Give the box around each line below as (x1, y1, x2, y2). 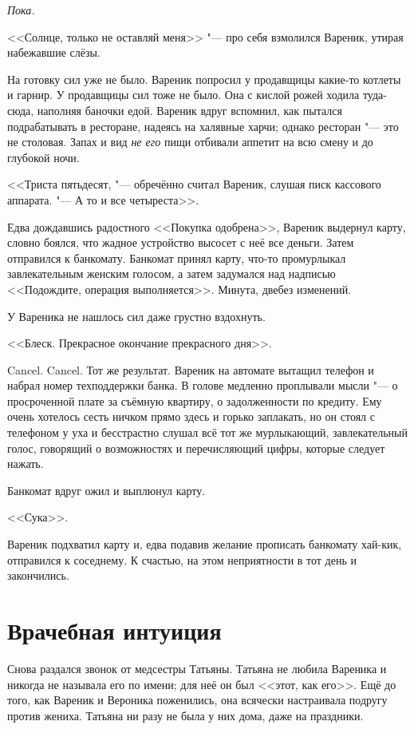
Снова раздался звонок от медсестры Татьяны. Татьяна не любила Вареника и (7, 660, 387, 676)
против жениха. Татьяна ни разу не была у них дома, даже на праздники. (7, 707, 364, 723)
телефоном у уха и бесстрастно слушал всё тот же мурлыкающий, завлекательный (7, 424, 408, 441)
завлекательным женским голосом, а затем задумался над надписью (7, 265, 336, 282)
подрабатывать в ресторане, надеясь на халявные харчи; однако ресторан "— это (7, 117, 399, 134)
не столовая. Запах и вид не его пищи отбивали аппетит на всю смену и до (7, 133, 373, 150)
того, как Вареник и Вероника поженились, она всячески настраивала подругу (7, 691, 388, 708)
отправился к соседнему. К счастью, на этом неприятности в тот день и (7, 551, 357, 568)
